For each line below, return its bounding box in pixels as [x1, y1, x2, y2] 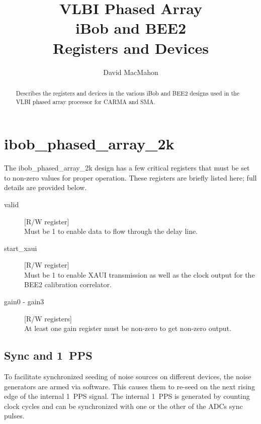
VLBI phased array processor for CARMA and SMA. [16, 97, 155, 106]
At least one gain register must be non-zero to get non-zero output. [24, 323, 231, 333]
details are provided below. [4, 182, 87, 193]
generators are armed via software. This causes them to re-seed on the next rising [4, 381, 255, 391]
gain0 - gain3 [4, 296, 44, 307]
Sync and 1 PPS [4, 348, 93, 363]
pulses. [4, 410, 25, 421]
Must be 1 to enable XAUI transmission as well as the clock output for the [24, 269, 255, 280]
